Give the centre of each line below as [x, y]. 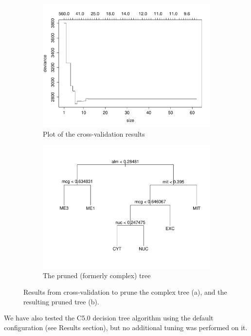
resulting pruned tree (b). [61, 301]
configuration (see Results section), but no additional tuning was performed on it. [126, 327]
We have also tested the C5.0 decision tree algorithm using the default [109, 318]
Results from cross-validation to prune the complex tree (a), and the [125, 292]
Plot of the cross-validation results [94, 133]
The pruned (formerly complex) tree [97, 275]
